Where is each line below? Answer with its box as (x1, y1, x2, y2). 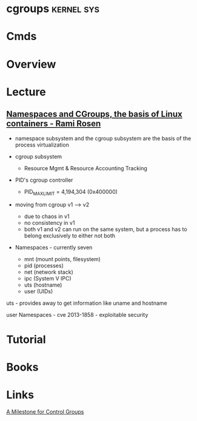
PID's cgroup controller (15, 176, 73, 184)
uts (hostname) (24, 281, 62, 289)
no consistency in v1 (24, 219, 75, 227)
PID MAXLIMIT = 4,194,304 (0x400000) (24, 188, 118, 197)
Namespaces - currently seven (15, 244, 93, 251)
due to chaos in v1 (24, 213, 70, 220)
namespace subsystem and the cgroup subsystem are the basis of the (15, 134, 192, 142)
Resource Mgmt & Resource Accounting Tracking (24, 164, 147, 171)
